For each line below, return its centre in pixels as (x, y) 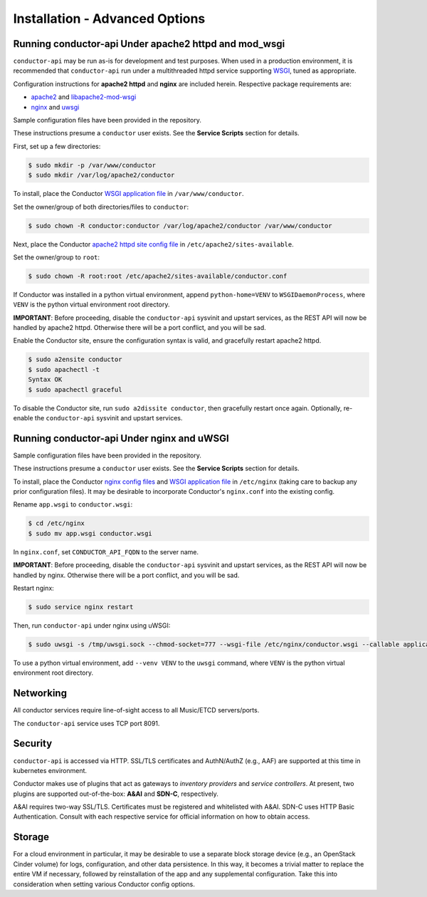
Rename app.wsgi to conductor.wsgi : (73, 504)
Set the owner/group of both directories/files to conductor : (101, 207)
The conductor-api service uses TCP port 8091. (86, 723)
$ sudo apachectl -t (64, 369)
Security (33, 743)
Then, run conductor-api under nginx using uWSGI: (92, 625)
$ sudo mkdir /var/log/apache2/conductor (101, 175)
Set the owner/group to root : (56, 257)
